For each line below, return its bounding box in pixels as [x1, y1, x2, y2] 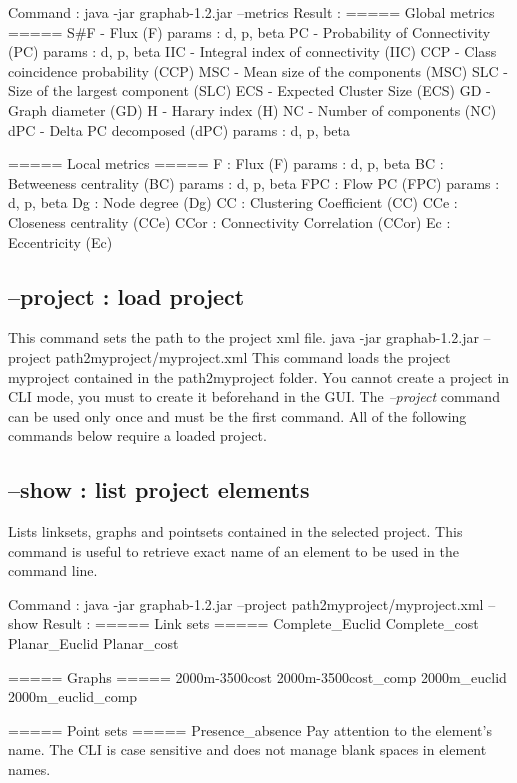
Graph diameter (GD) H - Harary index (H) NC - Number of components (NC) [8, 99, 497, 120]
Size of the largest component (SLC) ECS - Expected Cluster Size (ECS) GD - [8, 80, 491, 101]
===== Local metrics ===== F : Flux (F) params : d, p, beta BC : [8, 153, 444, 174]
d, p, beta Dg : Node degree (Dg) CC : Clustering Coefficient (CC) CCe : [8, 192, 458, 213]
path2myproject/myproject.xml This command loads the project [55, 346, 451, 367]
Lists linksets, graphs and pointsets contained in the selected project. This [8, 521, 463, 542]
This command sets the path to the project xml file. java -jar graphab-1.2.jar [8, 327, 479, 348]
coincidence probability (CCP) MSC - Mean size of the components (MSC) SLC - [8, 60, 508, 81]
